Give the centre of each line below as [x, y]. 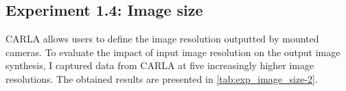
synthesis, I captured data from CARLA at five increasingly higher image [160, 65]
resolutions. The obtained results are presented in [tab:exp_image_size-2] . [162, 78]
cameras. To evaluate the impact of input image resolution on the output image [173, 52]
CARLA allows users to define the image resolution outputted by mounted [162, 39]
